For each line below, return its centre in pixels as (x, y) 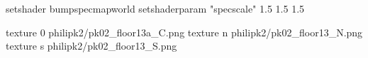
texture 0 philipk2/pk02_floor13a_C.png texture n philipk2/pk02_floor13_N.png (184, 32)
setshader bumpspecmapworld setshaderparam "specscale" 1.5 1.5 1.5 (155, 8)
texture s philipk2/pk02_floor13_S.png (91, 46)
